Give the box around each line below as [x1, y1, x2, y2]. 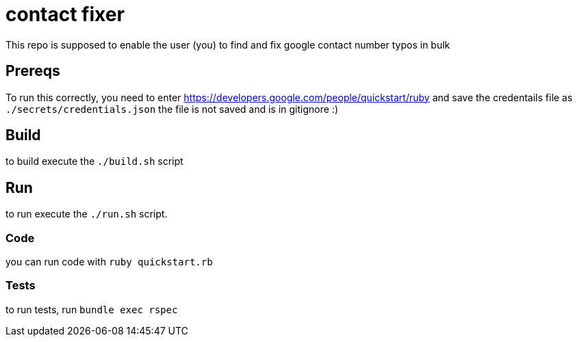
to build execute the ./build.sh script [5, 155, 184, 168]
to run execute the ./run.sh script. [5, 208, 168, 220]
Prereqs [5, 62, 60, 80]
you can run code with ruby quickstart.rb [5, 256, 213, 268]
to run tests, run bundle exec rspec [5, 303, 178, 315]
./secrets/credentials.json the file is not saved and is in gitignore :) [5, 103, 338, 115]
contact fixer [5, 3, 125, 26]
